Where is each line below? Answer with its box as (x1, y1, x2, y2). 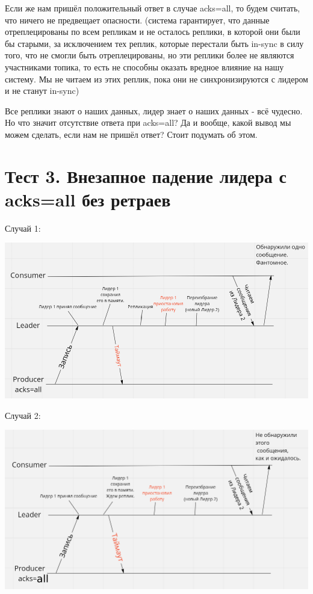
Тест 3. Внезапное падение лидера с (5, 163, 287, 188)
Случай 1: (5, 221, 41, 234)
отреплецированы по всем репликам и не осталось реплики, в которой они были (5, 25, 300, 38)
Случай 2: (5, 409, 41, 421)
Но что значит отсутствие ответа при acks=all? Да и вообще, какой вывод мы (5, 116, 291, 129)
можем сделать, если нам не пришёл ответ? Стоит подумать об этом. (5, 128, 258, 140)
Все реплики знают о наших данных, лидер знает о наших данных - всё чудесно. (5, 104, 303, 117)
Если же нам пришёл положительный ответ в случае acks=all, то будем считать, (5, 2, 300, 14)
